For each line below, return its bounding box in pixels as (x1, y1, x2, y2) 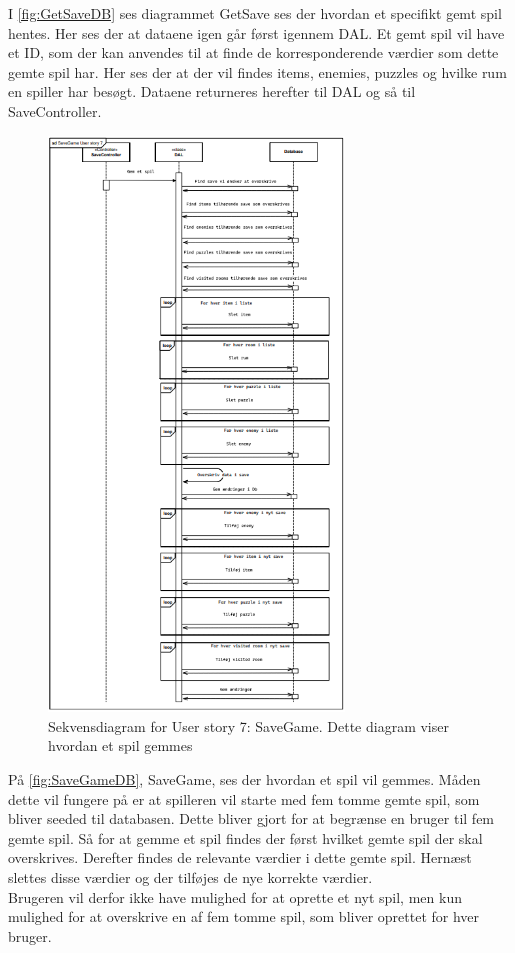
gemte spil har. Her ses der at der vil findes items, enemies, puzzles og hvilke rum (8, 61, 507, 82)
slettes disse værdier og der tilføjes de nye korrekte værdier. (8, 866, 373, 887)
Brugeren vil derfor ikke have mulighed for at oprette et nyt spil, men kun (8, 886, 462, 907)
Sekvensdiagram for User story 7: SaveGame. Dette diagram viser (48, 715, 449, 736)
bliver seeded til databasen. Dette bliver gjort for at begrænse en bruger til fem (8, 808, 495, 829)
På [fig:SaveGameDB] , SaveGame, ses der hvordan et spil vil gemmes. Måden (8, 768, 481, 789)
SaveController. (8, 100, 102, 121)
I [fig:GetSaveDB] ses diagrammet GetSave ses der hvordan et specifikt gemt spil (8, 3, 502, 23)
